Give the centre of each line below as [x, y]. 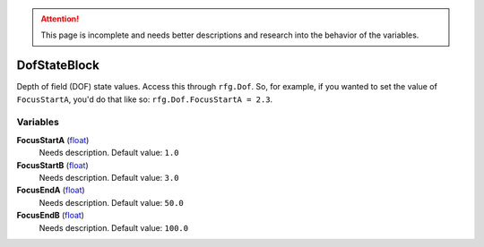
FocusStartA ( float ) [53, 140]
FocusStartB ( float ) [52, 165]
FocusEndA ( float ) [51, 190]
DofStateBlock [58, 66]
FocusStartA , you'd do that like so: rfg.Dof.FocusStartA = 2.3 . [145, 99]
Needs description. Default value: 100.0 [113, 227]
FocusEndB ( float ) [51, 216]
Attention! [60, 19]
